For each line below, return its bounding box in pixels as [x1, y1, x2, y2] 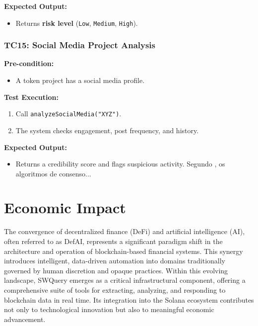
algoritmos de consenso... [15, 168, 91, 178]
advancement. [4, 314, 46, 324]
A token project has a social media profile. [15, 75, 145, 85]
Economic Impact [4, 197, 126, 218]
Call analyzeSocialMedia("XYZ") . [15, 108, 122, 119]
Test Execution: [4, 91, 59, 102]
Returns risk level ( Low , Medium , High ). [15, 17, 138, 28]
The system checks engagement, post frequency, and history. [15, 125, 199, 135]
